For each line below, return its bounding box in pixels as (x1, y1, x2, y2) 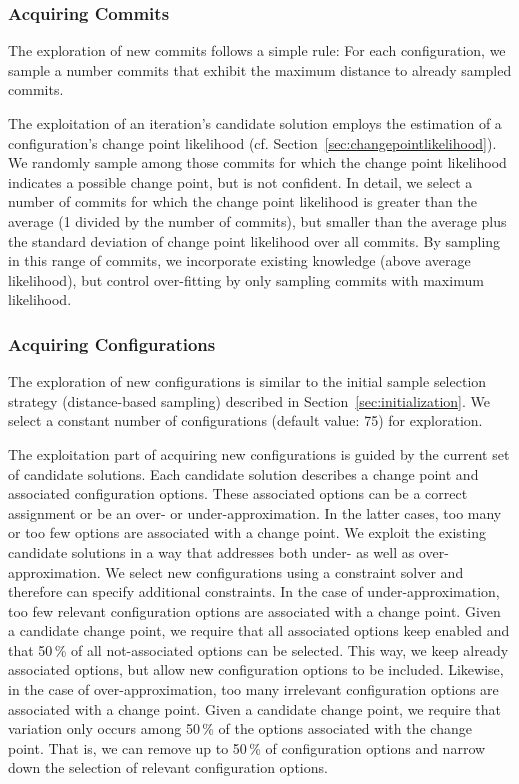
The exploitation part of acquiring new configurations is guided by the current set (8, 443, 510, 464)
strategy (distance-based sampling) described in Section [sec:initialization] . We (8, 390, 491, 411)
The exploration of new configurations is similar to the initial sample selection (8, 371, 487, 392)
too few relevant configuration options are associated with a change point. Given (8, 600, 501, 621)
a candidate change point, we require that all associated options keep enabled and (8, 620, 510, 641)
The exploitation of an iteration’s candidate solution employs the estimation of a (8, 113, 502, 133)
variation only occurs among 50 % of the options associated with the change (8, 718, 472, 739)
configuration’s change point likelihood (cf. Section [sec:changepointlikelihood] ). (8, 132, 497, 153)
